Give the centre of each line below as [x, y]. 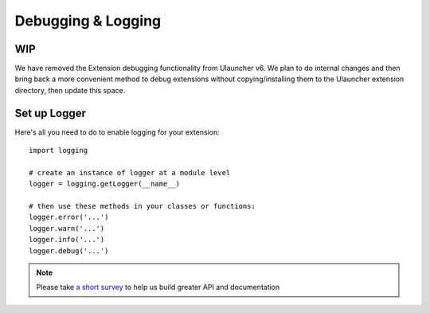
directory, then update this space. [70, 90]
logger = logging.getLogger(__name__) [105, 184]
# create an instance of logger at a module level [130, 172]
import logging [59, 151]
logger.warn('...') [67, 228]
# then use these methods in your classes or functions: [143, 206]
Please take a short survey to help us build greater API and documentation [158, 288]
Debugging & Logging [88, 21]
